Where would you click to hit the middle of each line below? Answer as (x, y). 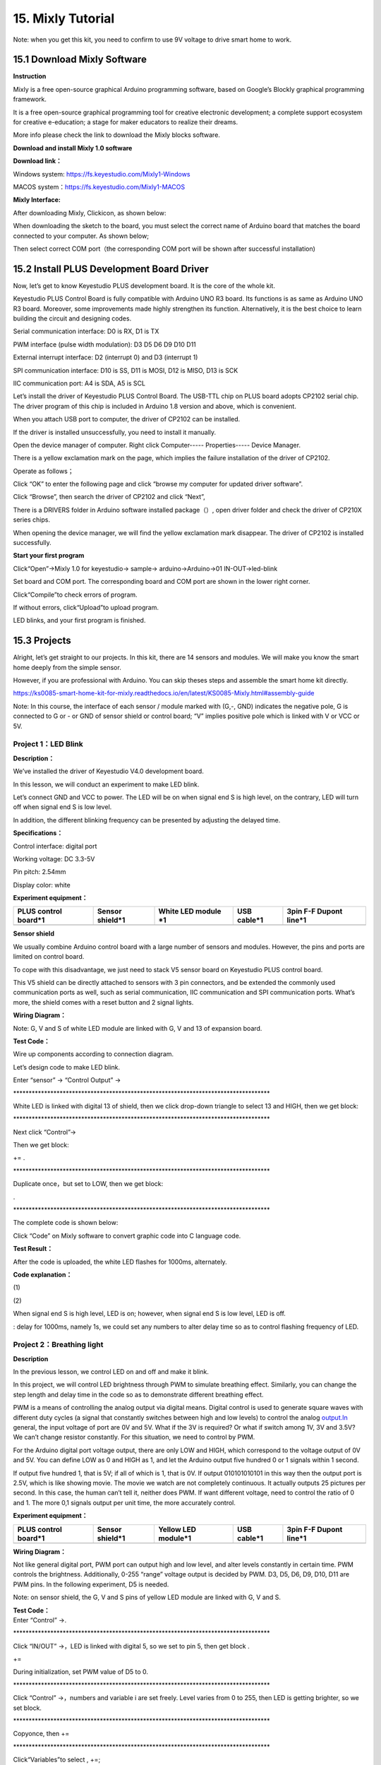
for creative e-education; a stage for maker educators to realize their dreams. (126, 122)
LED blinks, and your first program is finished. (79, 621)
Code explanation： (43, 1275)
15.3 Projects (42, 641)
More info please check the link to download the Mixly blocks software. (116, 135)
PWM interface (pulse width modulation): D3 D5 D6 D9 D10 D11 (105, 344)
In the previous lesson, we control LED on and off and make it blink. (111, 1372)
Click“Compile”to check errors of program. (75, 594)
